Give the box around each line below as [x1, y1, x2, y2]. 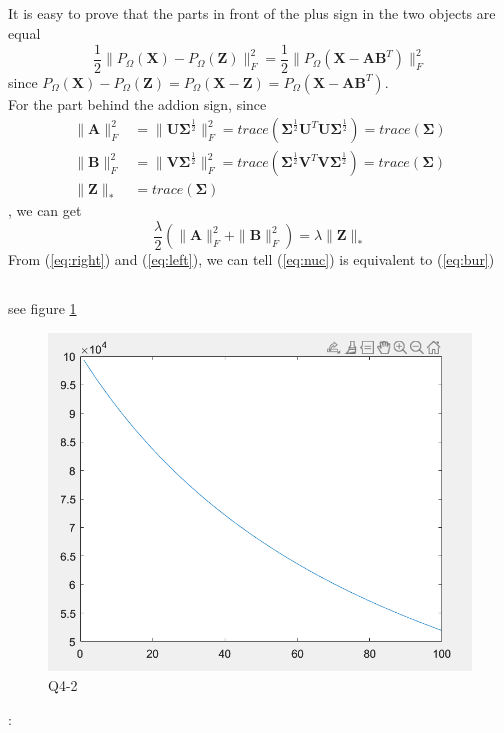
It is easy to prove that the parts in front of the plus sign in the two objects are [8, 3, 496, 24]
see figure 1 [8, 298, 77, 319]
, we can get [8, 200, 82, 221]
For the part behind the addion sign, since [8, 93, 267, 114]
